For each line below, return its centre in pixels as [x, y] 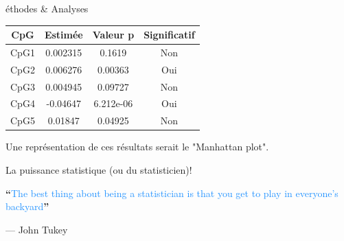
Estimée [64, 35]
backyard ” [27, 206]
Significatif [169, 35]
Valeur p [113, 35]
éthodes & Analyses [47, 8]
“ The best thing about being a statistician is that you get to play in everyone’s [172, 193]
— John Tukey [37, 229]
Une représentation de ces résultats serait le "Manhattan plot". [137, 147]
